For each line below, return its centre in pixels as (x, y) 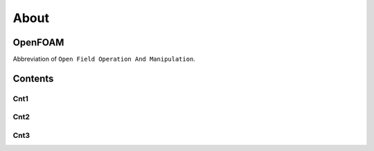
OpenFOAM (38, 42)
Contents (33, 78)
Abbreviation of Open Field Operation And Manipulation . (104, 59)
